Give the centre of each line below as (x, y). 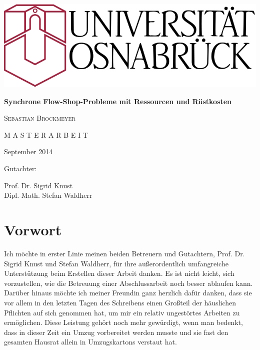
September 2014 (28, 151)
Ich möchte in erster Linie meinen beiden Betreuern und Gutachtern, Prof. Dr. (124, 253)
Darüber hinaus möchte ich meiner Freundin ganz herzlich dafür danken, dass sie (128, 293)
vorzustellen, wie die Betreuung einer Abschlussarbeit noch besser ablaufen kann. (128, 283)
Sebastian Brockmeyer (40, 118)
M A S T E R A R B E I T (46, 134)
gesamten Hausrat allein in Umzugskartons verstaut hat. (90, 342)
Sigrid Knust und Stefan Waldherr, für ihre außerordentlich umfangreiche (116, 263)
